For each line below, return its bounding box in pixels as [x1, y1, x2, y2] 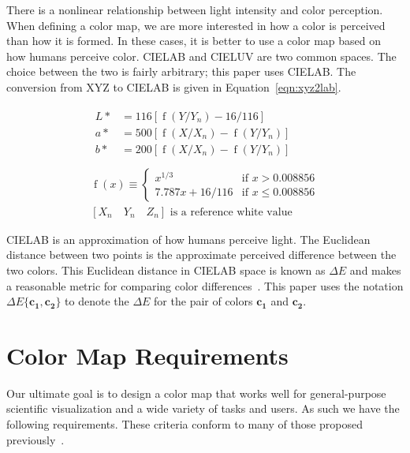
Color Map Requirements [6, 339, 289, 371]
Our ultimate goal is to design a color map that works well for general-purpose [6, 384, 386, 401]
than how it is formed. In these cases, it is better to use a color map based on [6, 32, 382, 49]
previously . [6, 431, 65, 447]
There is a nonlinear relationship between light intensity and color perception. [6, 2, 383, 17]
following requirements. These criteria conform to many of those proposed [6, 416, 363, 432]
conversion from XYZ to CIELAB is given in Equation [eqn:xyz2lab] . [6, 78, 341, 95]
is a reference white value [170, 206, 293, 218]
